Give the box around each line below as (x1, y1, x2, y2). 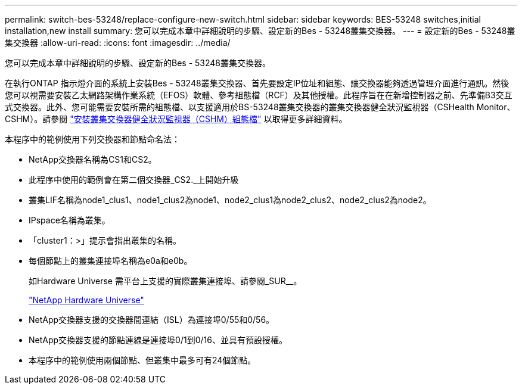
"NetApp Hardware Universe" (29, 295, 144, 305)
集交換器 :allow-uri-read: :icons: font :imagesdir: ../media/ (5, 38, 231, 48)
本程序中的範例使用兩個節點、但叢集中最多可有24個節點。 (29, 355, 256, 365)
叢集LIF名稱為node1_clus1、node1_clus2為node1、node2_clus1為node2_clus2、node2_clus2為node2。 (29, 195, 431, 205)
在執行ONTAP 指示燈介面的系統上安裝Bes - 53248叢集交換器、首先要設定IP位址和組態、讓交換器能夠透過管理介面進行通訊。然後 (5, 78, 509, 88)
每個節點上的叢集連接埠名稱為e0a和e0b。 (29, 256, 192, 266)
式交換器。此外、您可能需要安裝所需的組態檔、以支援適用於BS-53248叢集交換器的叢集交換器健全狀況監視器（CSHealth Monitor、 (5, 102, 515, 112)
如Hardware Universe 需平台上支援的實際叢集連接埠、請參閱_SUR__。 (29, 276, 302, 286)
